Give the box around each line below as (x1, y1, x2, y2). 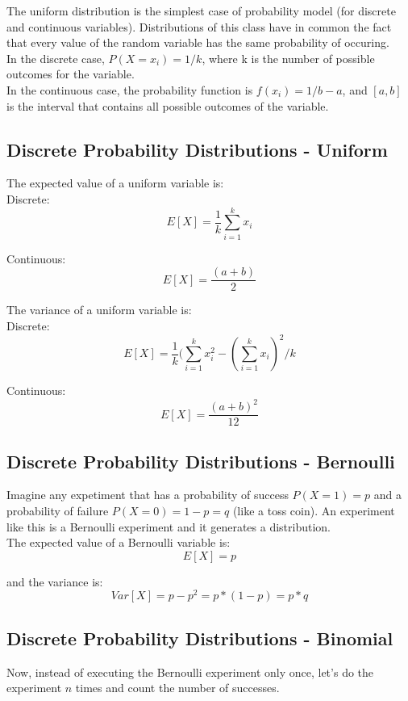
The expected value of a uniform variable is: (6, 174, 224, 191)
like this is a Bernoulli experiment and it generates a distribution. (6, 518, 331, 535)
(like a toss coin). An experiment (232, 502, 395, 518)
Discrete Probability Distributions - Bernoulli (6, 448, 395, 473)
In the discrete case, (6, 49, 105, 66)
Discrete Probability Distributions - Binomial (6, 625, 393, 650)
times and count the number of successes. (75, 679, 280, 696)
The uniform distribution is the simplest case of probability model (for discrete (6, 2, 396, 19)
